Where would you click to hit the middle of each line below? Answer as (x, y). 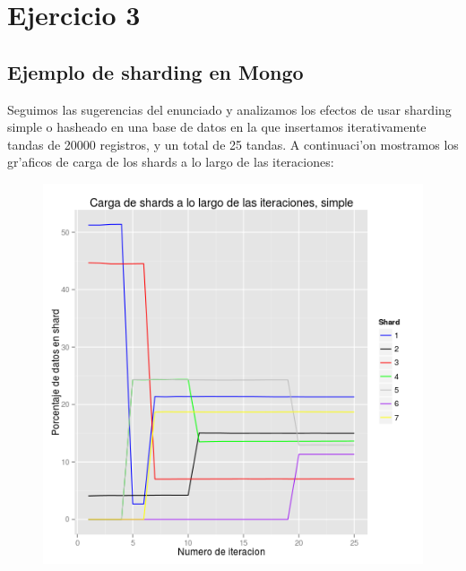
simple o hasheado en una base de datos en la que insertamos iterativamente (217, 127)
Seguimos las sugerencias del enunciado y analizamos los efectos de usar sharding (229, 109)
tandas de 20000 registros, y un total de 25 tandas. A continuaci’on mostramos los (233, 144)
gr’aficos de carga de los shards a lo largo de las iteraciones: (171, 162)
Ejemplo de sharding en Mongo (155, 71)
